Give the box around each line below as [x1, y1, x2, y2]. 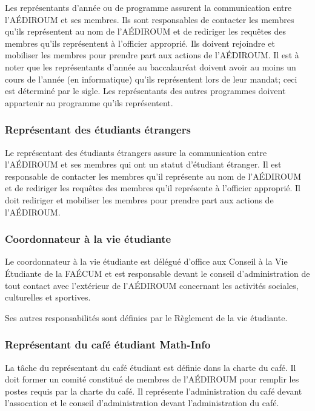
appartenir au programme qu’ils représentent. [5, 96, 173, 109]
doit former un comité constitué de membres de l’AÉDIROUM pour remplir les [5, 373, 299, 386]
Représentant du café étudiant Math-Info [5, 337, 211, 352]
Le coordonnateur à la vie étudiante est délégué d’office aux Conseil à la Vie [5, 255, 288, 268]
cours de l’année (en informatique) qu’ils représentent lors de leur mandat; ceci [5, 72, 297, 85]
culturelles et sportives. [5, 291, 91, 304]
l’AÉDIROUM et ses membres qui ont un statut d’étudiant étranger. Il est [5, 158, 282, 171]
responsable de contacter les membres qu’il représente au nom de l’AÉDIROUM [5, 169, 302, 182]
